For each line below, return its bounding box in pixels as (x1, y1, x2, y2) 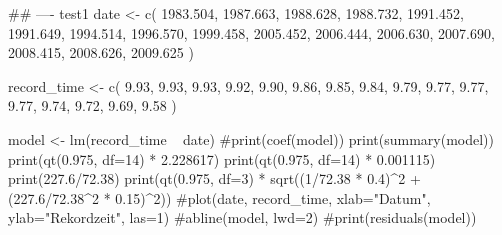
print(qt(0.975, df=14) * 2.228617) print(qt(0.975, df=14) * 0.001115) (8, 148, 436, 169)
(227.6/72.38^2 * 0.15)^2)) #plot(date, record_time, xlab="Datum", (8, 187, 431, 208)
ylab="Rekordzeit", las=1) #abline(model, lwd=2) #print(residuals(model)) (8, 207, 477, 228)
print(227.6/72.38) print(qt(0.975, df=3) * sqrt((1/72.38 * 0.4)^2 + (8, 168, 421, 189)
